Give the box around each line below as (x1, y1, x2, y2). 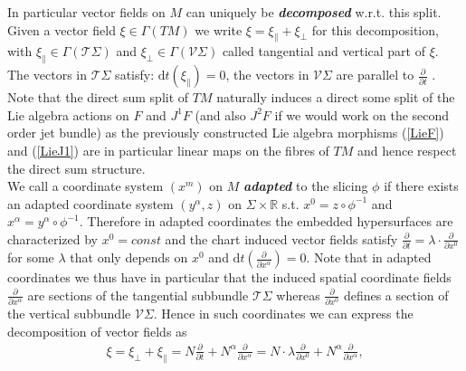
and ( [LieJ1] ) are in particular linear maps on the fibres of (7, 140, 329, 159)
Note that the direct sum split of (7, 88, 189, 107)
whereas (276, 285, 320, 304)
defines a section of (343, 285, 449, 304)
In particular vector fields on (7, 3, 166, 21)
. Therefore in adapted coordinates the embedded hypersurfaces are (79, 212, 453, 231)
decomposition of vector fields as (7, 321, 187, 340)
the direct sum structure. (7, 158, 146, 177)
